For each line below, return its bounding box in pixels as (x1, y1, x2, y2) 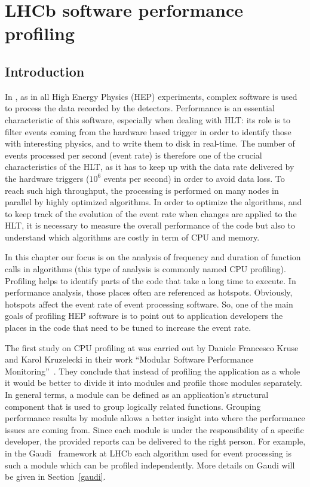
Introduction (5, 62, 85, 80)
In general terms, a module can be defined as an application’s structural (5, 388, 269, 401)
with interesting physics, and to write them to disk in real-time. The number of (5, 137, 295, 150)
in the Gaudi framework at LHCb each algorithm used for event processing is (5, 446, 291, 459)
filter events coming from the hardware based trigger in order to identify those (5, 125, 291, 138)
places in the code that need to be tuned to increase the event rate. (5, 321, 251, 334)
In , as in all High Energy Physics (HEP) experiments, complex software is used (5, 90, 297, 102)
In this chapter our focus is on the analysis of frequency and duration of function (5, 251, 301, 263)
